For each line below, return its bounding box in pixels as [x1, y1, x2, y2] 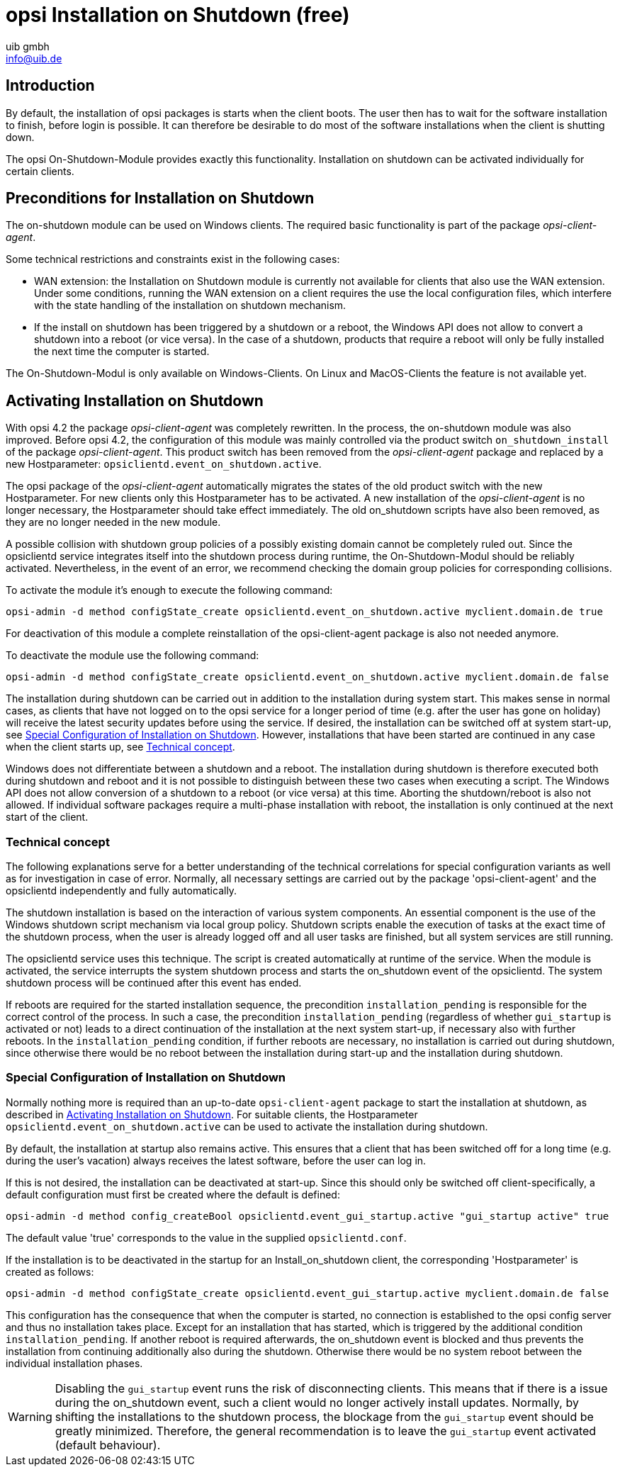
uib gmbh [6, 40, 50, 52]
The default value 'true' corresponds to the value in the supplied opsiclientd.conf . [6, 1231, 407, 1244]
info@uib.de [6, 52, 62, 64]
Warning [8, 1409, 52, 1424]
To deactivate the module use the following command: [6, 649, 259, 662]
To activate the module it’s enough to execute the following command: [6, 584, 333, 597]
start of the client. [6, 811, 89, 824]
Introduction [6, 77, 95, 95]
